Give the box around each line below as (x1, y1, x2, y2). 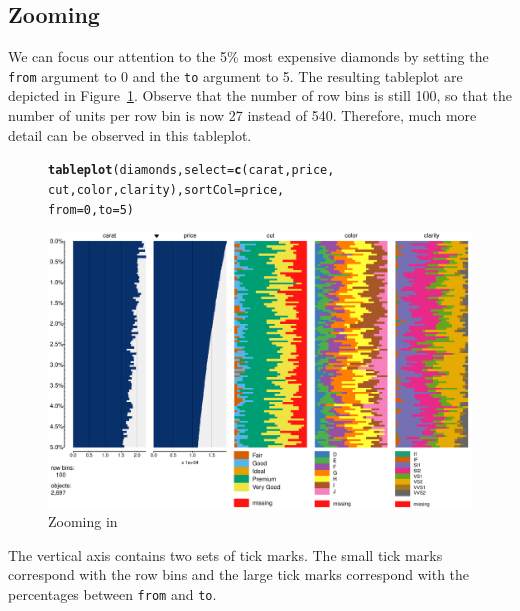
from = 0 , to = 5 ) (48, 202, 134, 217)
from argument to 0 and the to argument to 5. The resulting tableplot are (8, 65, 463, 86)
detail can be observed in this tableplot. (8, 124, 252, 145)
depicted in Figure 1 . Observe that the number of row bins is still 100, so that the (8, 85, 512, 106)
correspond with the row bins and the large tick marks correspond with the (8, 564, 470, 585)
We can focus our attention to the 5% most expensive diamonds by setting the (8, 46, 489, 67)
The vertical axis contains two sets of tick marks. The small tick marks (8, 544, 443, 565)
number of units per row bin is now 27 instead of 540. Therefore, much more (8, 105, 477, 126)
